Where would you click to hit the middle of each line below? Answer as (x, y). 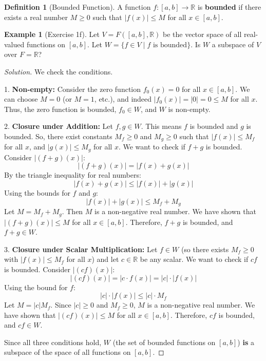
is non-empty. (189, 109)
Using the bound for (36, 287)
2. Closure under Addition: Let (59, 126)
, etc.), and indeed (123, 99)
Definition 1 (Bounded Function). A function (78, 7)
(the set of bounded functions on (164, 342)
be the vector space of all (202, 34)
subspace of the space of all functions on (68, 352)
